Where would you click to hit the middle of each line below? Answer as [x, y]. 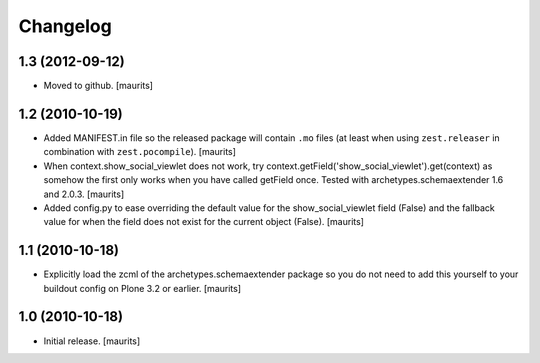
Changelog [65, 26]
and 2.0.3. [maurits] [84, 194]
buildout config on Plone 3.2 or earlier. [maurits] [142, 288]
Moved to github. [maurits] [98, 86]
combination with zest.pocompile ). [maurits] [140, 152]
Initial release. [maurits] [92, 341]
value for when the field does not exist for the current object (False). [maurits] [204, 222]
